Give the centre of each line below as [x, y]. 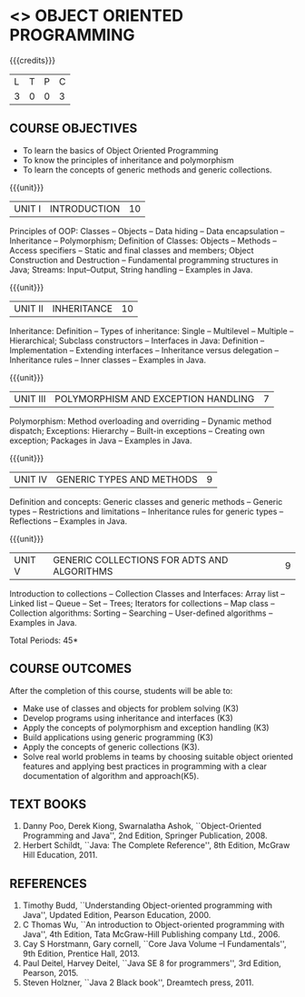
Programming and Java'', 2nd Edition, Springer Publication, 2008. [145, 835]
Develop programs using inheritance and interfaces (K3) [128, 717]
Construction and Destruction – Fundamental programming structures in [144, 260]
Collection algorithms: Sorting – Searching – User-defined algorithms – [141, 613]
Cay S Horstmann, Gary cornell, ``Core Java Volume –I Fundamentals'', [154, 944]
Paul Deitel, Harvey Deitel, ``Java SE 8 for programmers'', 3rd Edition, [152, 963]
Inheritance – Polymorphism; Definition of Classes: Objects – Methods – [143, 241]
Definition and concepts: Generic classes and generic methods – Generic [146, 501]
